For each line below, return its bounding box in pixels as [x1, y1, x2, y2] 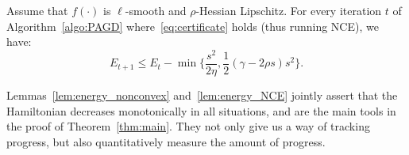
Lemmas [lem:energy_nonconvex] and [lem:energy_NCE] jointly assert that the [6, 86, 398, 103]
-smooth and [125, 2, 187, 18]
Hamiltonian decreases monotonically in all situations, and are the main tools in [6, 102, 396, 119]
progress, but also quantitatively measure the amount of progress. [6, 133, 326, 149]
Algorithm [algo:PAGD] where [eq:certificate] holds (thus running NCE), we [6, 17, 379, 34]
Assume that [6, 2, 68, 18]
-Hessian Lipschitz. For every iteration [195, 2, 382, 18]
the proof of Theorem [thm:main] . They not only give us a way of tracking [6, 118, 370, 134]
